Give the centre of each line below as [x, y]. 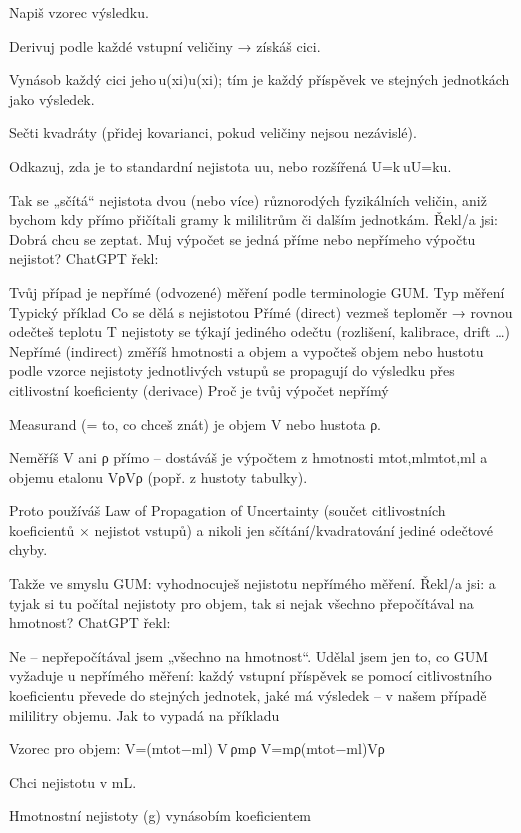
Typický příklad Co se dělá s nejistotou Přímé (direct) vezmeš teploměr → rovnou [261, 311]
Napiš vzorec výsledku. [79, 12]
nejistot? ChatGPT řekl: [84, 258]
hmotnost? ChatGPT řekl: [90, 622]
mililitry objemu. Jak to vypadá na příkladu [144, 714]
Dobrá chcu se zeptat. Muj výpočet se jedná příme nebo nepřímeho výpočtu [242, 238]
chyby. [28, 549]
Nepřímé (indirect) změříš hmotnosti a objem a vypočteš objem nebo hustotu [246, 350]
